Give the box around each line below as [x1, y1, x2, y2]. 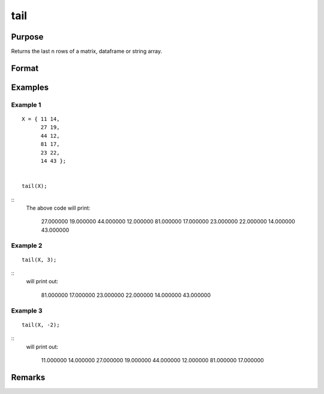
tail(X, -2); [22, 321, 60, 328]
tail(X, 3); [22, 256, 57, 263]
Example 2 [11, 241, 43, 250]
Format [11, 63, 39, 73]
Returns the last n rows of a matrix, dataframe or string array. [11, 48, 162, 55]
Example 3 [11, 306, 43, 314]
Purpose [11, 32, 44, 42]
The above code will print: [26, 204, 91, 211]
